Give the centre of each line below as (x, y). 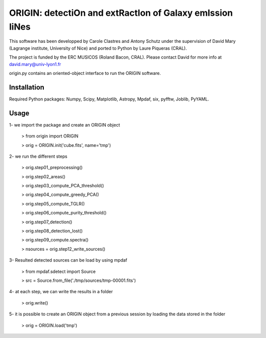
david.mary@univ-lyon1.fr (35, 64)
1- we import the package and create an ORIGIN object (65, 125)
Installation (27, 87)
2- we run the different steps (38, 156)
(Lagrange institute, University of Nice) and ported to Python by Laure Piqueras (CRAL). (98, 48)
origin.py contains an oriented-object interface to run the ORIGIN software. (85, 73)
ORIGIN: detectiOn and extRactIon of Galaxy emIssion (121, 13)
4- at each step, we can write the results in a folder (61, 292)
